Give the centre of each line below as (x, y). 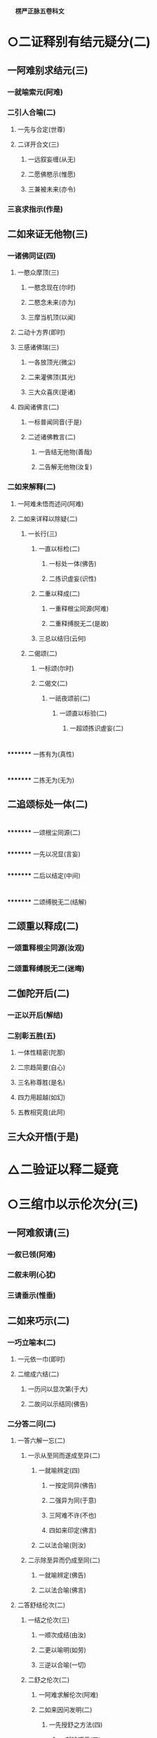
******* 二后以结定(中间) (44, 876)
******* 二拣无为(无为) (41, 780)
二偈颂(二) (42, 653)
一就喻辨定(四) (59, 1471)
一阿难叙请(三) (39, 1232)
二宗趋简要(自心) (41, 1068)
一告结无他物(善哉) (65, 452)
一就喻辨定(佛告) (62, 1575)
